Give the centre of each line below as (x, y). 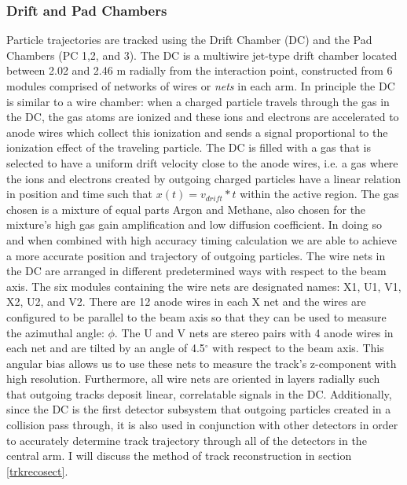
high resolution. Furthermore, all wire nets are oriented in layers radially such (193, 378)
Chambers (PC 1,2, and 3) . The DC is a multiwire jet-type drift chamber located (202, 55)
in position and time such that (80, 194)
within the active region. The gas (319, 194)
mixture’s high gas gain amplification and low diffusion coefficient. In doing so (194, 224)
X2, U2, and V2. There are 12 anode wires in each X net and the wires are (186, 301)
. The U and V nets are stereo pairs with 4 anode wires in (254, 332)
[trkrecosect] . (37, 470)
